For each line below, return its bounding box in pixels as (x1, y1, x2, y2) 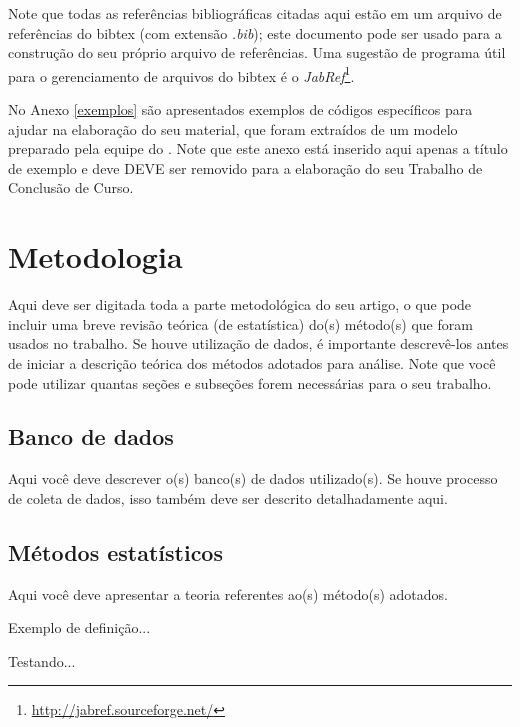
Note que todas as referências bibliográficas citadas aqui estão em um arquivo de (8, 3, 502, 23)
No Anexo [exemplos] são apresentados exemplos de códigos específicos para (8, 99, 473, 120)
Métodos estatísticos (8, 536, 223, 567)
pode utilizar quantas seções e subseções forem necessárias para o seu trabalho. (8, 372, 492, 393)
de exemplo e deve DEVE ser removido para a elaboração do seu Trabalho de (8, 157, 483, 178)
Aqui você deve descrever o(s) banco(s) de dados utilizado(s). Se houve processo (8, 468, 498, 489)
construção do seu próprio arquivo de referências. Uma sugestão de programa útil (8, 42, 506, 63)
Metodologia (8, 236, 183, 277)
